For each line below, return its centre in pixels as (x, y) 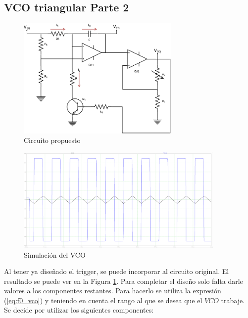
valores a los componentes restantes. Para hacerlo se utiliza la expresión (113, 291)
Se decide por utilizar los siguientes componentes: (79, 310)
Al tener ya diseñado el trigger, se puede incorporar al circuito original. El (117, 271)
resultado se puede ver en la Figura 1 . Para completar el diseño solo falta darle (124, 281)
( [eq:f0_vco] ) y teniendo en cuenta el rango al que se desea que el (103, 300)
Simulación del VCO (55, 254)
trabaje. (233, 300)
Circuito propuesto (52, 140)
